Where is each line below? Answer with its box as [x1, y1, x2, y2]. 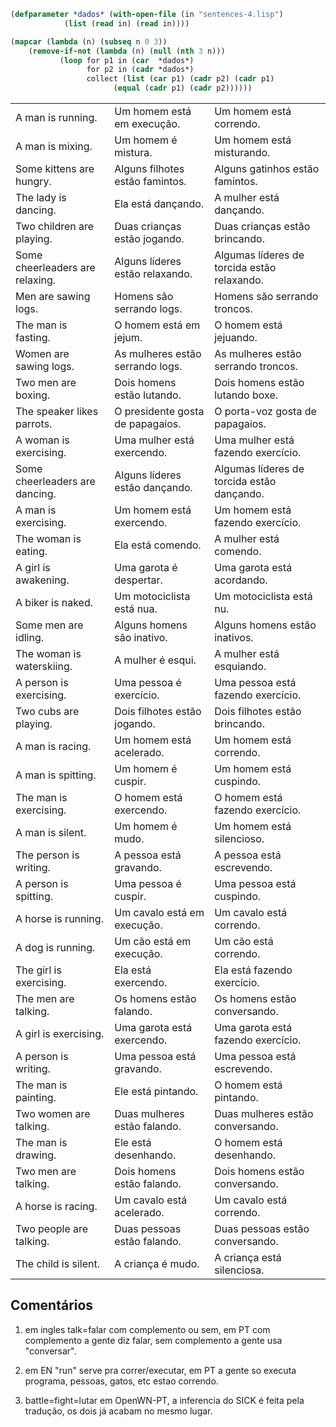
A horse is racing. [15, 1200, 98, 1213]
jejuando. [214, 331, 258, 344]
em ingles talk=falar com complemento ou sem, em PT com [24, 1323, 271, 1335]
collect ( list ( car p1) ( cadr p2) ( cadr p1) [86, 74, 275, 84]
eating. [15, 545, 48, 558]
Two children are [15, 220, 95, 233]
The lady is [15, 191, 67, 204]
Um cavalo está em [114, 906, 205, 919]
